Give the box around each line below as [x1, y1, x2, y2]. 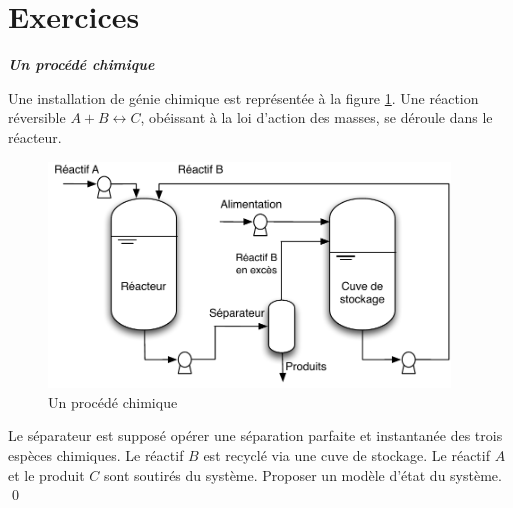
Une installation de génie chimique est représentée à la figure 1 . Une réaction [8, 87, 479, 108]
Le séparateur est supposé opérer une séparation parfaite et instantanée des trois [8, 425, 503, 446]
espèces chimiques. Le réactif [8, 445, 184, 466]
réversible [8, 107, 66, 128]
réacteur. [8, 126, 62, 147]
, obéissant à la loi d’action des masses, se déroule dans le [140, 107, 493, 128]
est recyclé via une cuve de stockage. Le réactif [203, 445, 490, 466]
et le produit [8, 464, 85, 485]
